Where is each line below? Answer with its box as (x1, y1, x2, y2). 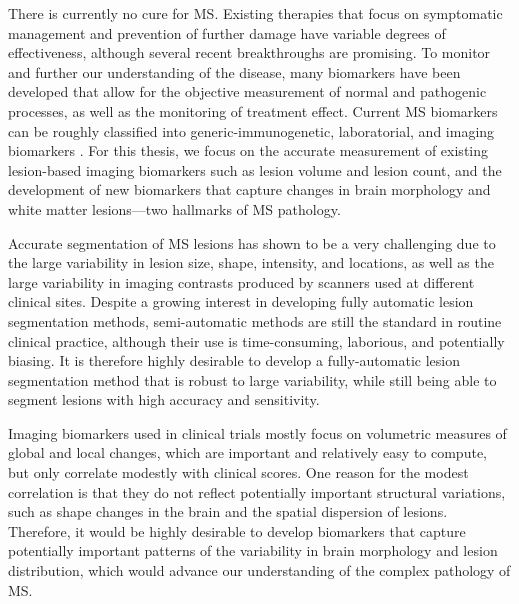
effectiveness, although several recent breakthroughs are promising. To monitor (8, 42, 491, 63)
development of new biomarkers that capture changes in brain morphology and (8, 179, 491, 200)
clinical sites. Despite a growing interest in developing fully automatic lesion (8, 291, 474, 312)
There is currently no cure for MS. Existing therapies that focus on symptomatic (8, 3, 503, 23)
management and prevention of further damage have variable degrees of (8, 22, 446, 43)
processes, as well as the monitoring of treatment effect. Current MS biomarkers (8, 100, 498, 121)
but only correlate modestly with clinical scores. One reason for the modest (8, 462, 469, 483)
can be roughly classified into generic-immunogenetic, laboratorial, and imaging (8, 120, 495, 141)
